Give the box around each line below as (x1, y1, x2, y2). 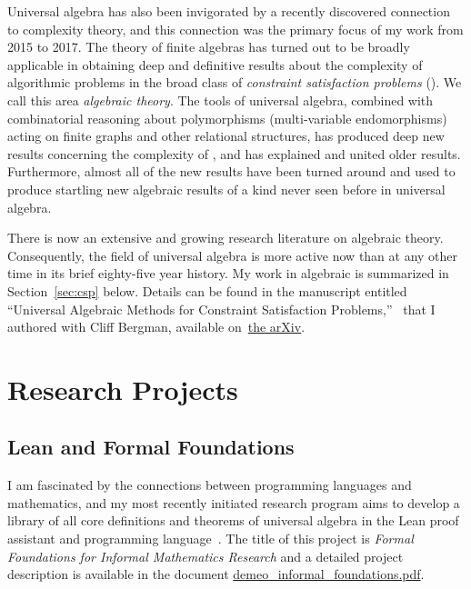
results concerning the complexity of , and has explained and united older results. (7, 144, 461, 163)
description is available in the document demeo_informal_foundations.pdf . (7, 564, 425, 584)
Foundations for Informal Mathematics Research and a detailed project (7, 546, 404, 565)
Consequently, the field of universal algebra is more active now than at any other (7, 245, 458, 265)
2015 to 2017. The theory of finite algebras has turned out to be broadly (7, 37, 410, 56)
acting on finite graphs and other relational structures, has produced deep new (7, 126, 445, 145)
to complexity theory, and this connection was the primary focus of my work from (7, 19, 464, 38)
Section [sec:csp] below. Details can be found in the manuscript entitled (7, 281, 407, 300)
